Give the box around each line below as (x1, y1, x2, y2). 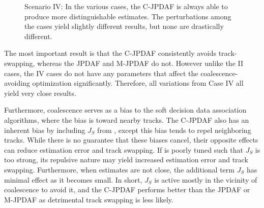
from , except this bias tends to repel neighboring (97, 124, 251, 135)
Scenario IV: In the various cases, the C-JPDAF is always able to (24, 1, 228, 11)
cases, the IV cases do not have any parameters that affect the (4, 67, 198, 78)
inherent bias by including (4, 124, 85, 135)
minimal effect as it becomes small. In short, (4, 174, 142, 185)
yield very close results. (4, 87, 76, 98)
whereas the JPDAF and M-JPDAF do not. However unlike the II (37, 57, 244, 68)
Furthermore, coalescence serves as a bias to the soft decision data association (4, 105, 247, 115)
